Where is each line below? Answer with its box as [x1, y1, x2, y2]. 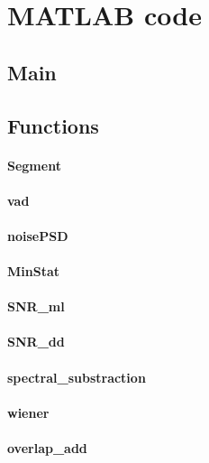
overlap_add [7, 439, 87, 458]
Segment [7, 155, 61, 174]
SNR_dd [7, 332, 65, 351]
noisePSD [7, 226, 68, 245]
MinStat [7, 262, 59, 281]
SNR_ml [7, 297, 65, 316]
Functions [7, 111, 99, 139]
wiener [7, 403, 50, 421]
